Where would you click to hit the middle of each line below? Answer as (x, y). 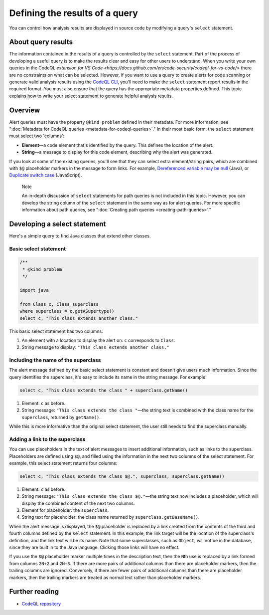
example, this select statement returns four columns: (63, 463)
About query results (41, 42)
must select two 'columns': (37, 136)
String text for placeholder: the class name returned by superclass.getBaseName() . (111, 517)
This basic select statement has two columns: (56, 331)
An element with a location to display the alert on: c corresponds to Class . (98, 340)
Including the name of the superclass (55, 360)
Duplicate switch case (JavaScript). (46, 175)
